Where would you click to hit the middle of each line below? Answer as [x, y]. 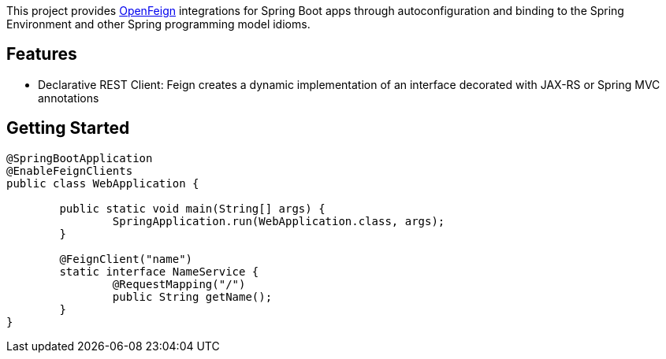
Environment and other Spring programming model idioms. [158, 24]
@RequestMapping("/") [179, 284]
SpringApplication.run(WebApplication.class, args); [279, 221]
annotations [69, 98]
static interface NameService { [159, 271]
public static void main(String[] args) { [192, 208]
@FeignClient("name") [126, 259]
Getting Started [68, 128]
